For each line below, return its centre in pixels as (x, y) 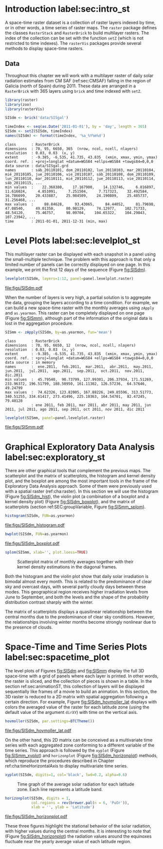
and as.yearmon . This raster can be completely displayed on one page (75, 313)
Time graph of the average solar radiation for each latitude (76, 784)
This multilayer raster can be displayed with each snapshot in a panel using (80, 254)
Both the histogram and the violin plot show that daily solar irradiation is (77, 576)
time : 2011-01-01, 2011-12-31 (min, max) (56, 221)
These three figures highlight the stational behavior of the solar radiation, (78, 826)
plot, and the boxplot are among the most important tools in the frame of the (81, 481)
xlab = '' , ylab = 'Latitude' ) (63, 807)
